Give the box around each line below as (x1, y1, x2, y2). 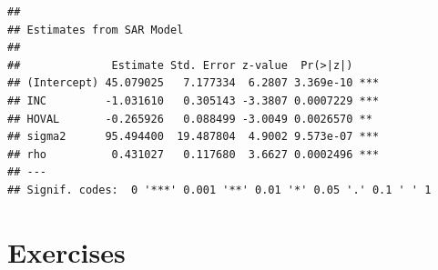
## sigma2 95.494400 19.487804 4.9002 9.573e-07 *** (7, 130, 380, 144)
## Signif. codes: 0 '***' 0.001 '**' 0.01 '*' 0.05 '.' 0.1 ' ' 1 (7, 183, 432, 196)
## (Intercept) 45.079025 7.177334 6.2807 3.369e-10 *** (7, 76, 380, 90)
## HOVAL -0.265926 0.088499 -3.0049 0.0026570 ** (7, 112, 372, 125)
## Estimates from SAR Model (7, 23, 184, 36)
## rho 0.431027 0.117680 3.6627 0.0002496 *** (7, 147, 380, 161)
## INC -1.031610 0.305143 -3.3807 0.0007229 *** (7, 94, 380, 107)
